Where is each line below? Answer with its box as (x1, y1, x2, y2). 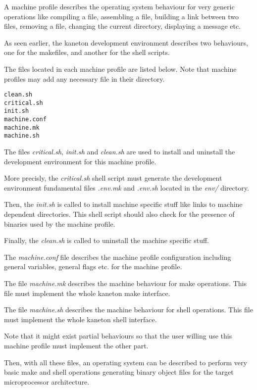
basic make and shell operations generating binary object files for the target (4, 367, 234, 377)
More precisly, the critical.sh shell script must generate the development (4, 173, 222, 183)
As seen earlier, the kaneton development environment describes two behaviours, (4, 37, 248, 48)
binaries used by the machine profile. (4, 218, 115, 229)
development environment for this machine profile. (4, 156, 156, 166)
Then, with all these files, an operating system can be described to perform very (4, 357, 247, 367)
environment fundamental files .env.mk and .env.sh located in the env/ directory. (4, 182, 249, 193)
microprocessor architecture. (4, 376, 90, 387)
